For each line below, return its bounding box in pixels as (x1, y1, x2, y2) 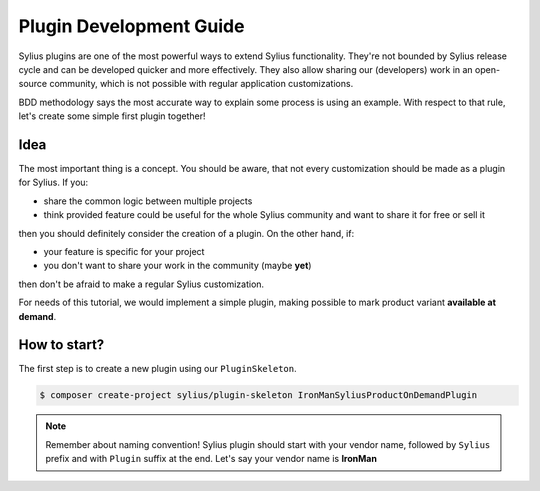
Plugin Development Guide (18, 15, 245, 37)
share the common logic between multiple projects (43, 195, 253, 207)
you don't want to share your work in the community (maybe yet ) (43, 260, 312, 272)
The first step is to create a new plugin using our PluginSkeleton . (18, 363, 297, 375)
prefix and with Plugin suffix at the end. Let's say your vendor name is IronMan (45, 453, 377, 465)
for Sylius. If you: (18, 176, 89, 189)
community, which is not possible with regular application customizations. (49, 78, 354, 90)
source (18, 78, 48, 90)
